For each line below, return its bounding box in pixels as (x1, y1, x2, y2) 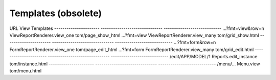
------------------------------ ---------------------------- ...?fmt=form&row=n (52, 39, 216, 46)
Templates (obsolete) (9, 8, 102, 19)
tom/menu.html (9, 67, 42, 73)
